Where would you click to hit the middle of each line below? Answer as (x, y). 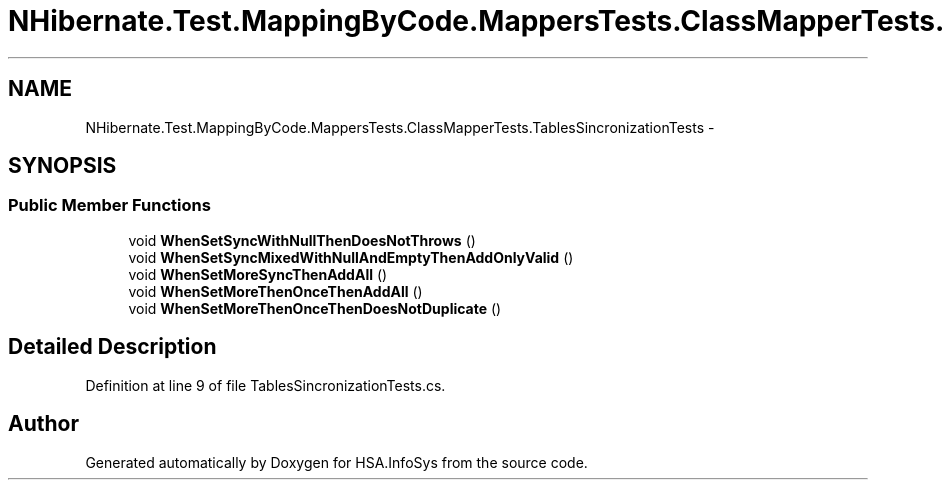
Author (43, 424)
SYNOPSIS (62, 166)
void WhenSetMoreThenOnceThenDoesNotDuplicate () (315, 308)
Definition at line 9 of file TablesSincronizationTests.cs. (265, 385)
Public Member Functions (109, 205)
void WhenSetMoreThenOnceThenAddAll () (275, 291)
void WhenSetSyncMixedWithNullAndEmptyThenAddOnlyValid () (351, 257)
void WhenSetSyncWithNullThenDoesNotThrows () (302, 240)
